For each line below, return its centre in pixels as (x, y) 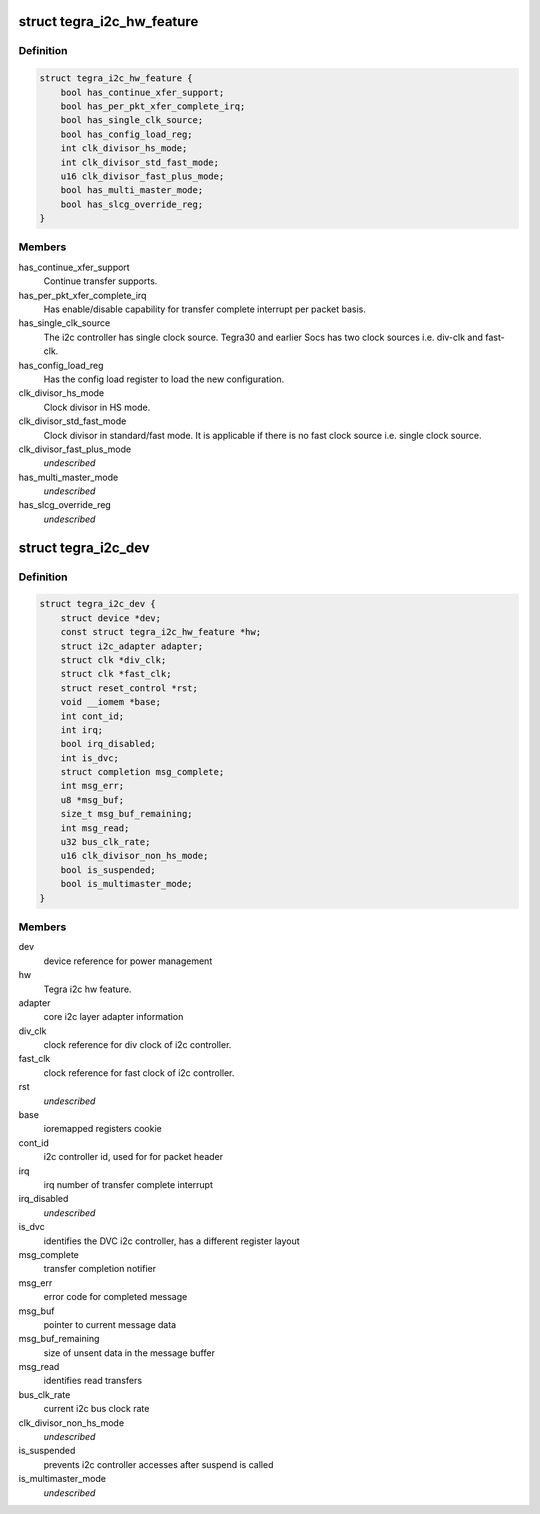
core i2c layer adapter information (113, 1017)
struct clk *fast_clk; (116, 674)
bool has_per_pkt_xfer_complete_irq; (153, 106)
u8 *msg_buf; (92, 799)
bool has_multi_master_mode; (132, 190)
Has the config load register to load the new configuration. (164, 379)
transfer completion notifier (100, 1269)
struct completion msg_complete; (142, 772)
